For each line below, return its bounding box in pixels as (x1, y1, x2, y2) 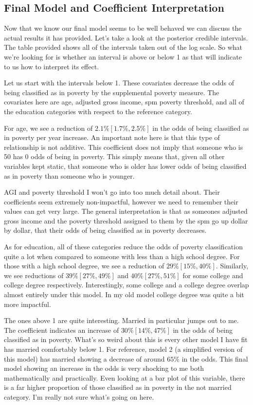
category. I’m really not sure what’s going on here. (4, 391, 154, 402)
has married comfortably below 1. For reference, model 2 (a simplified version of (4, 344, 243, 354)
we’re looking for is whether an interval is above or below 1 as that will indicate (4, 51, 242, 61)
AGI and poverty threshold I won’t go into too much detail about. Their (4, 187, 220, 197)
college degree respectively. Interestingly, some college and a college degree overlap (4, 280, 249, 290)
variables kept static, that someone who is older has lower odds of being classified (4, 161, 247, 171)
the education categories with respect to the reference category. (4, 106, 192, 116)
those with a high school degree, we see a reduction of (4, 261, 164, 271)
